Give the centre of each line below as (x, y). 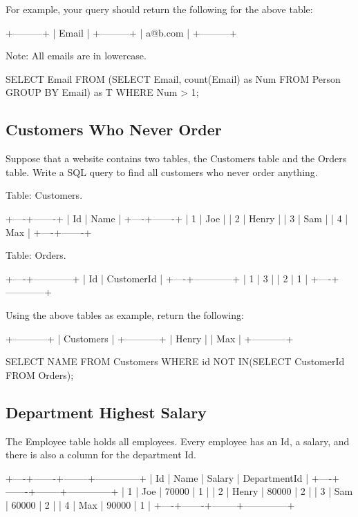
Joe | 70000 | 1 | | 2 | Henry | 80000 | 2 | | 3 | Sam (247, 491)
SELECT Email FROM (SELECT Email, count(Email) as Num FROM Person (173, 78)
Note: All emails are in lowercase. (76, 56)
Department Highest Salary (106, 412)
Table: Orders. (36, 255)
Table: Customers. (44, 195)
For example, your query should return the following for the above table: (159, 9)
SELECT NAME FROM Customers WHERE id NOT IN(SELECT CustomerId (175, 361)
